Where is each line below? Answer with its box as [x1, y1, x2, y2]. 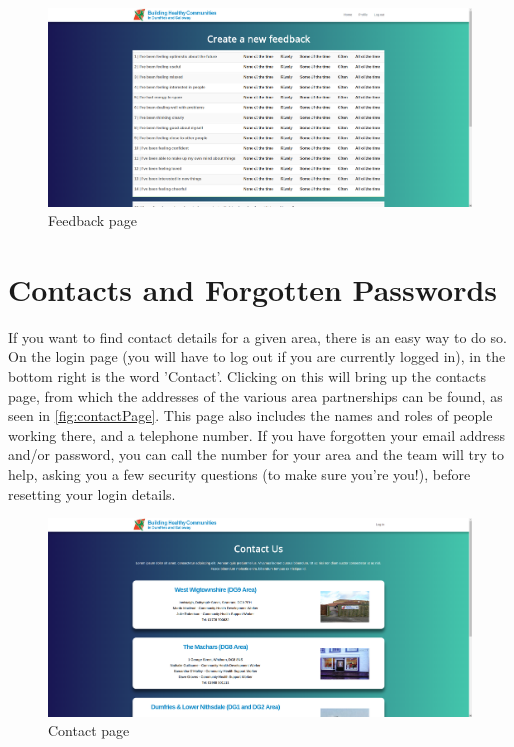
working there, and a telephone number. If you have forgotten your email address [8, 424, 506, 445]
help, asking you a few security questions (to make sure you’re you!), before [8, 463, 471, 484]
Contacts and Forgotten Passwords [8, 268, 498, 309]
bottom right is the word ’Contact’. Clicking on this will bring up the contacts [8, 366, 486, 387]
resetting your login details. [8, 483, 176, 504]
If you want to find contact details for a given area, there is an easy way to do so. [8, 326, 507, 347]
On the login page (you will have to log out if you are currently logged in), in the [8, 346, 506, 367]
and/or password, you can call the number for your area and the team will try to [8, 444, 504, 465]
